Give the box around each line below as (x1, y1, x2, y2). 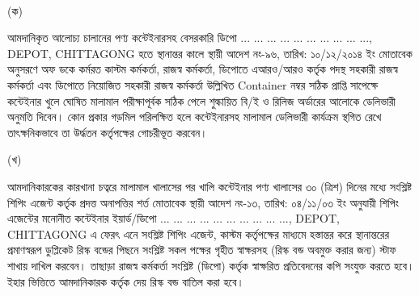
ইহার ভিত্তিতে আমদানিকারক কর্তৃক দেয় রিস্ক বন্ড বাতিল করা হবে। (7, 273, 244, 290)
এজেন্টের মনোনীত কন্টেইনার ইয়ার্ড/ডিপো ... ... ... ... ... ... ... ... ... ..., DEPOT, (7, 210, 340, 227)
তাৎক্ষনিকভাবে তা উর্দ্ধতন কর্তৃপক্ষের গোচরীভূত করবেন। (7, 123, 208, 140)
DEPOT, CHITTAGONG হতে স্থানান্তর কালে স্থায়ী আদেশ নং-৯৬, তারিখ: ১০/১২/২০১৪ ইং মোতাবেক (7, 44, 413, 61)
